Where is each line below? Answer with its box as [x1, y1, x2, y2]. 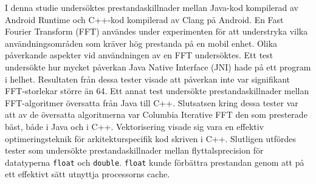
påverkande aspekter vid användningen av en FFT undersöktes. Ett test [5, 49, 273, 61]
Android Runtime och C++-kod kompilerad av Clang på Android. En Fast [5, 13, 284, 26]
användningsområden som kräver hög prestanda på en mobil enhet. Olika [5, 36, 278, 49]
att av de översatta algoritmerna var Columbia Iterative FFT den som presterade [5, 108, 307, 121]
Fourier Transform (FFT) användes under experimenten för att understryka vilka [5, 25, 308, 38]
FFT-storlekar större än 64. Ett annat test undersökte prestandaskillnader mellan [5, 84, 309, 97]
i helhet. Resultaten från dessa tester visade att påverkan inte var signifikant [5, 72, 290, 85]
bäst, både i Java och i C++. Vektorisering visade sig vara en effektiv [5, 120, 264, 132]
